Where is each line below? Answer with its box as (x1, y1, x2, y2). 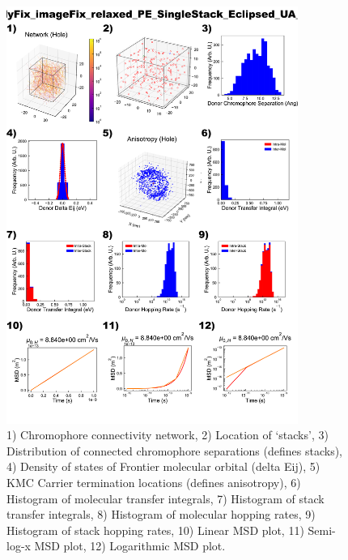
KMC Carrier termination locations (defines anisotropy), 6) (6, 474, 301, 491)
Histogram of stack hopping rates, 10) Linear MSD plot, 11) (6, 521, 304, 538)
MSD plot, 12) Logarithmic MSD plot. (34, 537, 226, 554)
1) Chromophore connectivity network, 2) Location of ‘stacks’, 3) (6, 426, 329, 443)
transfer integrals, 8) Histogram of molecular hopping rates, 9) (6, 506, 316, 523)
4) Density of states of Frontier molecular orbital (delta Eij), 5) (6, 458, 320, 475)
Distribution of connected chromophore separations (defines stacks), (6, 442, 342, 459)
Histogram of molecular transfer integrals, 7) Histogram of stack (6, 489, 325, 507)
